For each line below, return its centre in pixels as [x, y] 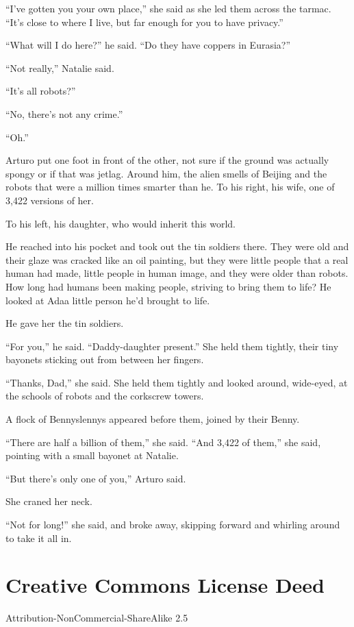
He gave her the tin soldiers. [65, 323]
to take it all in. [39, 538]
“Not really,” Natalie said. [60, 67]
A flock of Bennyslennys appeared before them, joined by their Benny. [153, 419]
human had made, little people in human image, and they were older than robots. [177, 273]
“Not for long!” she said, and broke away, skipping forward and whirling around [173, 525]
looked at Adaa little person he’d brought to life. [108, 300]
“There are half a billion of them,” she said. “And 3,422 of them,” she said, [163, 442]
